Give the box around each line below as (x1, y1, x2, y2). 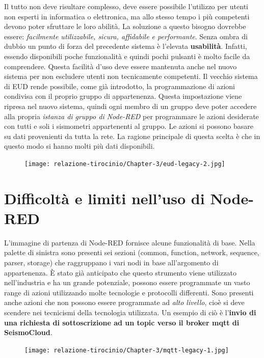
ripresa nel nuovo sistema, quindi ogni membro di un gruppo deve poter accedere (4, 100, 257, 111)
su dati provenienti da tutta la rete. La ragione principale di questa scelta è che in (4, 130, 260, 141)
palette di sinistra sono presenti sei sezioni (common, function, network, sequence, (4, 247, 259, 258)
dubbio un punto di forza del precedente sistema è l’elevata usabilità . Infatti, (4, 41, 247, 51)
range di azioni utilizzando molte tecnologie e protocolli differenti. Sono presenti (4, 287, 254, 297)
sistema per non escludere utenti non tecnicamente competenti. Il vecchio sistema (4, 71, 258, 81)
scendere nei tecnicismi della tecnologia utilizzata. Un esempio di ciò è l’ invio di (4, 307, 256, 318)
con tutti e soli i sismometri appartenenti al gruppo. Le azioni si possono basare (4, 121, 253, 131)
